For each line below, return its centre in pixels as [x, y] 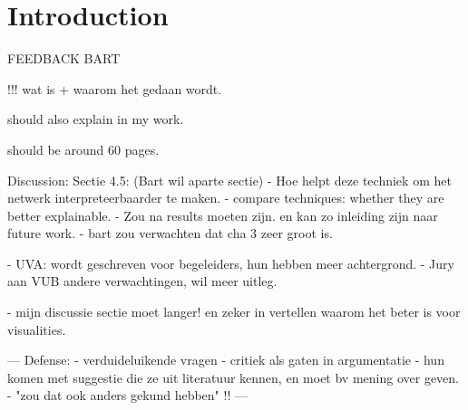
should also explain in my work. [96, 119]
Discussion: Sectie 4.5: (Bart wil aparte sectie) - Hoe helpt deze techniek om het [229, 180]
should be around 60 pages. [83, 149]
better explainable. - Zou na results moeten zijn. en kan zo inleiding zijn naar [223, 215]
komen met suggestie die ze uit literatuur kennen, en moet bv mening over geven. [233, 377]
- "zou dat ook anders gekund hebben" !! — [127, 395]
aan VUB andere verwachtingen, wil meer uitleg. [142, 281]
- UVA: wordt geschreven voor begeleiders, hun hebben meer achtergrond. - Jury [231, 263]
